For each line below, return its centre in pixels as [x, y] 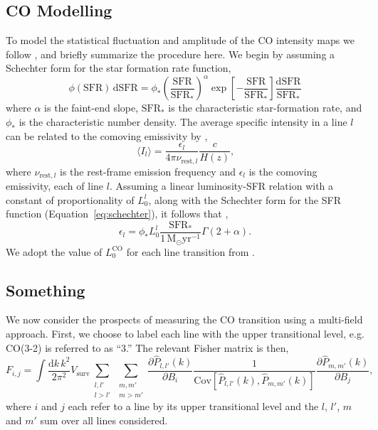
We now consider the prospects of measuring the [111, 319]
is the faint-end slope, [91, 108]
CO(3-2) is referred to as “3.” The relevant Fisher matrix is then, [147, 347]
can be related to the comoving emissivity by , [107, 135]
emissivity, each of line [55, 186]
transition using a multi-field [300, 319]
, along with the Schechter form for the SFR [245, 199]
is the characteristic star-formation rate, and [265, 108]
